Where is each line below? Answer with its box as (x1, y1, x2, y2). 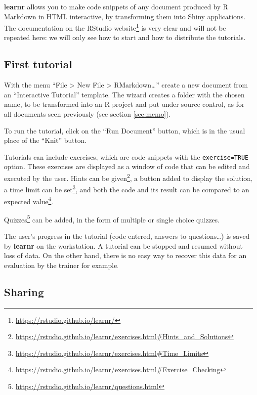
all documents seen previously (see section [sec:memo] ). (4, 109, 171, 119)
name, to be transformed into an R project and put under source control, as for (4, 99, 245, 109)
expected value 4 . (4, 194, 53, 206)
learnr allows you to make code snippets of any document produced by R (4, 1, 228, 11)
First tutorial (4, 56, 73, 72)
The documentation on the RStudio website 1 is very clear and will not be (4, 21, 226, 33)
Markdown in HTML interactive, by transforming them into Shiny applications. (4, 11, 246, 21)
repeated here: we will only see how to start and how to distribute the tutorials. (4, 32, 246, 43)
